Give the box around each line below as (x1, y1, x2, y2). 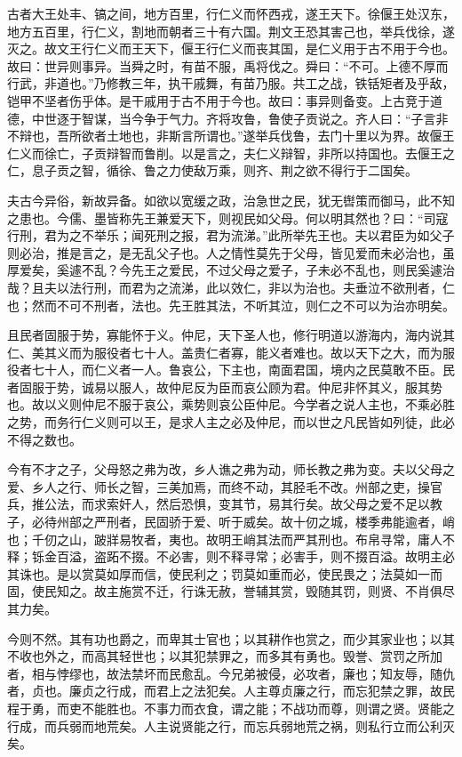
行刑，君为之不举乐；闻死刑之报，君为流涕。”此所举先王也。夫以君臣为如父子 (7, 226, 455, 245)
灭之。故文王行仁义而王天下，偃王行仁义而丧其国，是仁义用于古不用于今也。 (7, 39, 455, 58)
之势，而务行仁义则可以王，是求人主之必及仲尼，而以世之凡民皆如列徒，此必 (7, 413, 455, 431)
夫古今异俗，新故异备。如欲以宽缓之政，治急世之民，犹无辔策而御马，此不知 (7, 190, 455, 209)
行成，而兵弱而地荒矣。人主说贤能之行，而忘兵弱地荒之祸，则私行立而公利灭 (7, 716, 455, 735)
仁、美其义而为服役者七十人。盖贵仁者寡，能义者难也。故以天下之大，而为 (7, 342, 442, 361)
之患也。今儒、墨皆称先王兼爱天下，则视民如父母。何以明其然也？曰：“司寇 (7, 208, 449, 227)
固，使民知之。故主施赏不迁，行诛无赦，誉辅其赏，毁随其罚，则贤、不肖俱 (7, 582, 442, 600)
